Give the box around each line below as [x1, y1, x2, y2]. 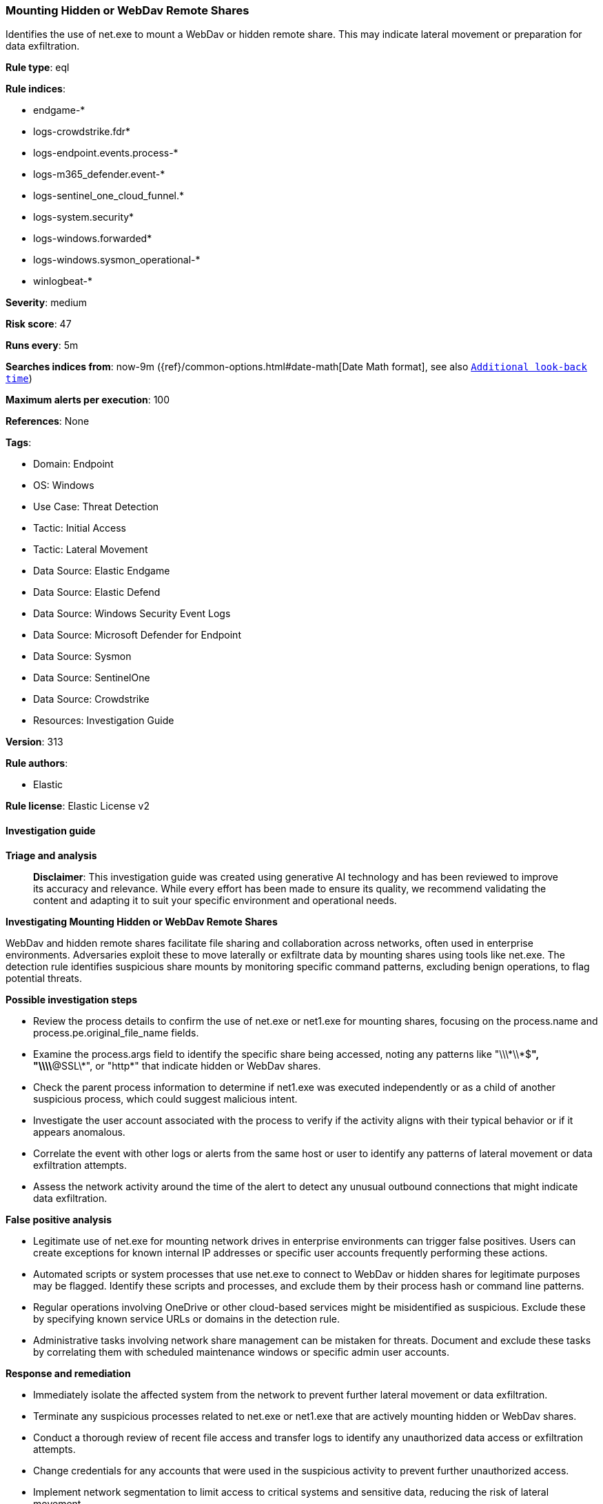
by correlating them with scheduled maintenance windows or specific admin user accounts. [33, 1345, 449, 1358]
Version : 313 [6, 736, 63, 748]
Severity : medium [6, 297, 88, 309]
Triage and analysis [6, 849, 97, 861]
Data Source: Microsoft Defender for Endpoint [33, 629, 241, 641]
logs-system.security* [33, 211, 134, 223]
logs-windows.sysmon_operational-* [33, 254, 201, 266]
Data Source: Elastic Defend [33, 586, 161, 599]
